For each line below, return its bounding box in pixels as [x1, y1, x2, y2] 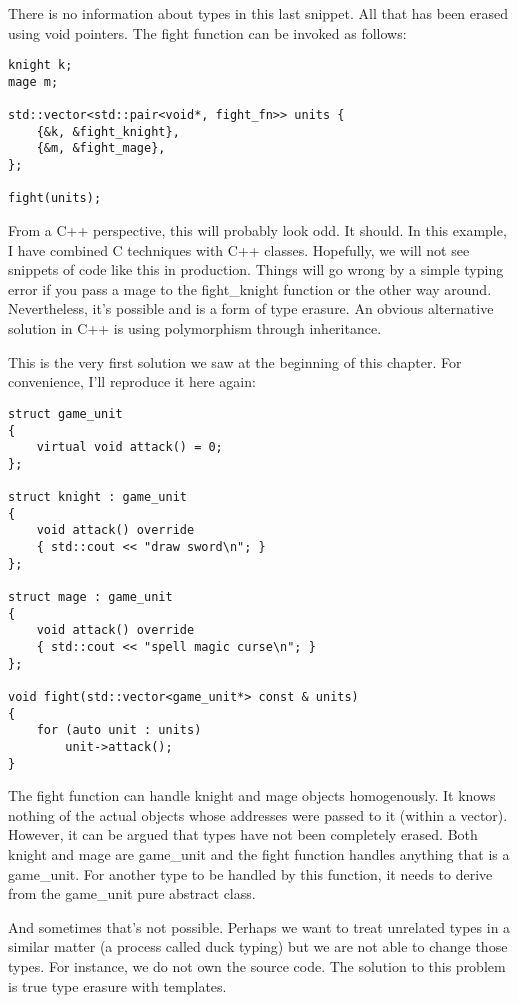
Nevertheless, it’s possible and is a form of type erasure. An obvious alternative [8, 298, 494, 319]
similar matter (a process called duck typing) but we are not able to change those [8, 936, 508, 957]
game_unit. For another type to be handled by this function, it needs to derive [8, 863, 493, 884]
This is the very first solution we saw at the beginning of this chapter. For [8, 351, 462, 372]
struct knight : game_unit [8, 490, 187, 505]
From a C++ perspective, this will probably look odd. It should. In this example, [8, 220, 507, 241]
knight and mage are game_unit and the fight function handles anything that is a [8, 844, 510, 865]
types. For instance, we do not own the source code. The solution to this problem [8, 956, 506, 977]
